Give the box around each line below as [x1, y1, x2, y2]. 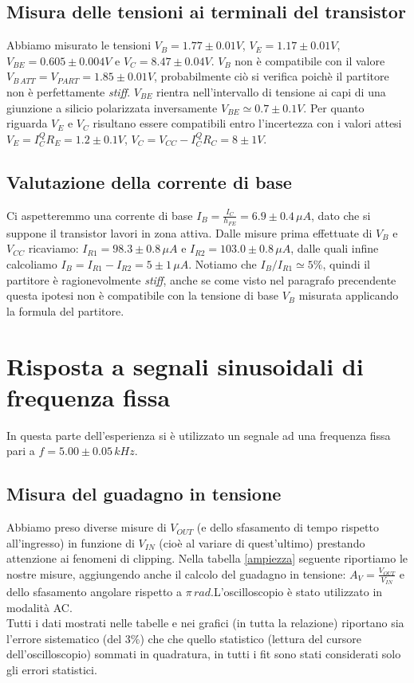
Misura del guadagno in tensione [6, 481, 282, 506]
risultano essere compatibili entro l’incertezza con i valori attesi [93, 115, 402, 131]
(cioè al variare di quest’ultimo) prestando [159, 534, 365, 551]
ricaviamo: [28, 240, 79, 257]
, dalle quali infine [290, 240, 379, 257]
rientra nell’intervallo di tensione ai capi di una [156, 83, 386, 100]
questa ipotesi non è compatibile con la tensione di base [6, 287, 278, 304]
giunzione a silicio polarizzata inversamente [6, 99, 218, 116]
